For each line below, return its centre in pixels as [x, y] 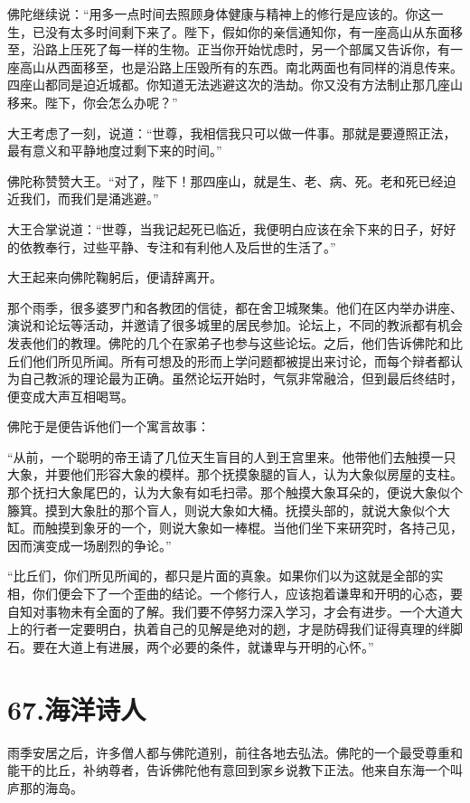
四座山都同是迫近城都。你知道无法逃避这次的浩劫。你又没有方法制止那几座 [229, 85]
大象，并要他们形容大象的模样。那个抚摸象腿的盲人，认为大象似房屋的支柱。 [235, 474]
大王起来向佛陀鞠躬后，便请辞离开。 [115, 277]
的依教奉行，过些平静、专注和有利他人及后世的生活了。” [172, 246]
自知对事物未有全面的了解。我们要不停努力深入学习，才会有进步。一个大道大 [235, 611]
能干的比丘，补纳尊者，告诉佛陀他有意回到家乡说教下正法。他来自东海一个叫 [235, 770]
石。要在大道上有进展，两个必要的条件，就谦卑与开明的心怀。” [191, 646]
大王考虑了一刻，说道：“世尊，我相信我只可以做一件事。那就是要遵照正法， [232, 132]
